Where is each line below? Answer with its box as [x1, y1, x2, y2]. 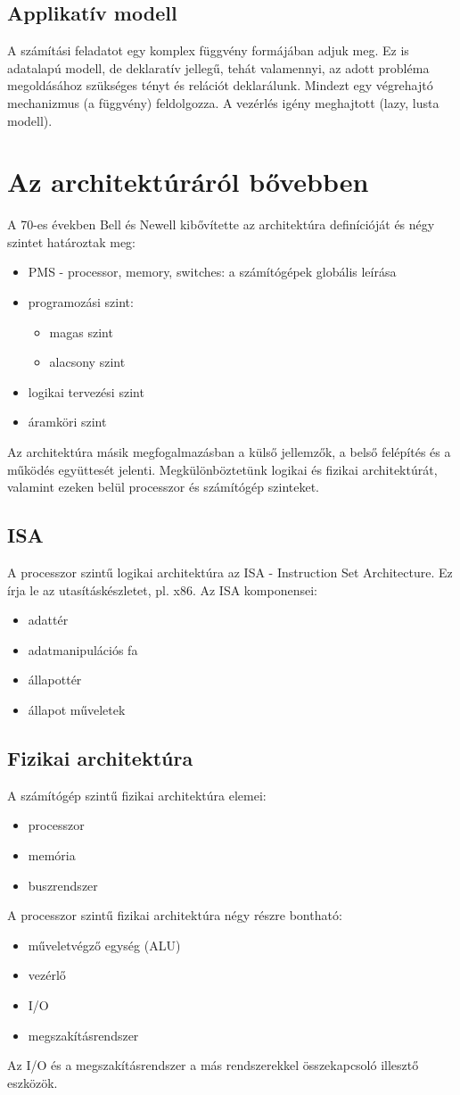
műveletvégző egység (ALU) [28, 935, 181, 954]
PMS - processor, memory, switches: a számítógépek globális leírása [28, 262, 397, 281]
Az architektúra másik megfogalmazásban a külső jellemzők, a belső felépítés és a [7, 443, 451, 461]
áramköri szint [28, 412, 107, 431]
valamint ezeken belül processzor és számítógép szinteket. [7, 477, 319, 496]
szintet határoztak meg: [7, 232, 136, 251]
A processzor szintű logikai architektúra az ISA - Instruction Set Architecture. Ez [7, 563, 453, 582]
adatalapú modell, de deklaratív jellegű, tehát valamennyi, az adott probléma [7, 58, 430, 77]
